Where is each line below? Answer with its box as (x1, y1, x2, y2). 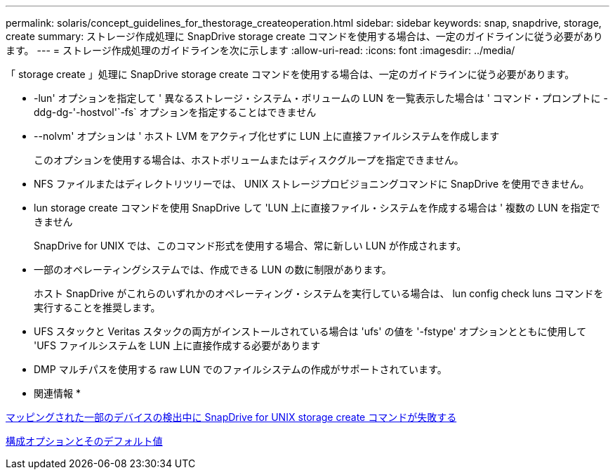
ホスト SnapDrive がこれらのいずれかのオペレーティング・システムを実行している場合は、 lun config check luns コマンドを (34, 287, 604, 299)
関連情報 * (34, 387, 81, 399)
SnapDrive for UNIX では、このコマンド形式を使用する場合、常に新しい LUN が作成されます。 (34, 240, 467, 252)
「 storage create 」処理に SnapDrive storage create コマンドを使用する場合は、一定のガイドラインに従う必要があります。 (6, 68, 575, 80)
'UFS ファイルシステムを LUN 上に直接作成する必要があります (34, 339, 321, 351)
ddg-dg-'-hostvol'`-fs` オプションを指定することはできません (34, 106, 317, 118)
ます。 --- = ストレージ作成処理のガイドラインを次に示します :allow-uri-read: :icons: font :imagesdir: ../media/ (6, 44, 515, 56)
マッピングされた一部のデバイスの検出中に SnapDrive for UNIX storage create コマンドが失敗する (6, 411, 457, 423)
